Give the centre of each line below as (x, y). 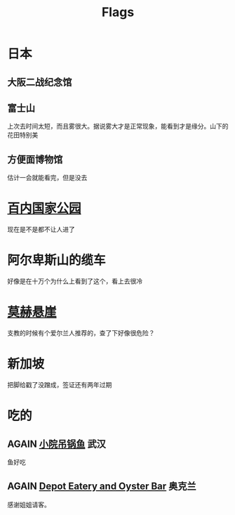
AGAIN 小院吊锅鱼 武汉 (57, 444)
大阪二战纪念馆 (40, 82)
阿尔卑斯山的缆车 (57, 260)
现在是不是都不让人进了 (41, 230)
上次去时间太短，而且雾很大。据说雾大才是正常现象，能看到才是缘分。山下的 (118, 126)
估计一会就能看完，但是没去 (47, 178)
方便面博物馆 (35, 159)
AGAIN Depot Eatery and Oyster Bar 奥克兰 (102, 487)
